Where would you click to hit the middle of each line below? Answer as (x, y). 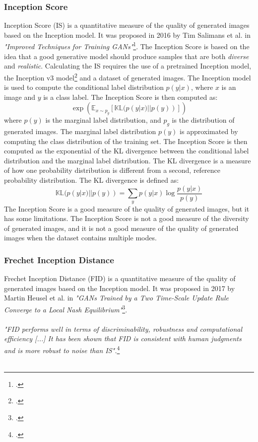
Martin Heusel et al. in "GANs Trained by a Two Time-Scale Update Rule (116, 298)
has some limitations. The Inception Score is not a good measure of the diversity (127, 218)
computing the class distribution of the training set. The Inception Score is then (126, 141)
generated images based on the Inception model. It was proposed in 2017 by (120, 288)
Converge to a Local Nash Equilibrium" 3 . (66, 308)
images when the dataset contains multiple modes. (80, 238)
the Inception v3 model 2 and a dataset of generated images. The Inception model (128, 76)
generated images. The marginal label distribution (80, 131)
